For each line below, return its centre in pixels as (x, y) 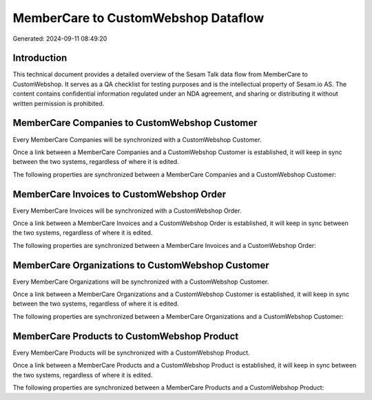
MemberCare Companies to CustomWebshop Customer (135, 123)
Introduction (40, 58)
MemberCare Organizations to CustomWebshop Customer (141, 265)
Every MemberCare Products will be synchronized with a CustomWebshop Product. (132, 352)
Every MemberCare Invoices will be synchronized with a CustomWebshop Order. (127, 211)
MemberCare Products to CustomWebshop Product (126, 336)
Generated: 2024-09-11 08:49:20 (60, 39)
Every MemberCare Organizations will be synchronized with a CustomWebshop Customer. (141, 282)
